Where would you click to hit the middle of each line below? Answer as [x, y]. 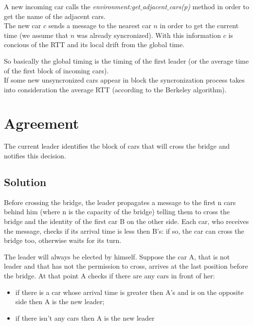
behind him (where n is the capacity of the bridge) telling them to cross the [117, 212]
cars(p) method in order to [209, 6]
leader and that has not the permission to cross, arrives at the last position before [126, 266]
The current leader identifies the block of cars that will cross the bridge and [117, 146]
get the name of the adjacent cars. [55, 16]
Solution [25, 182]
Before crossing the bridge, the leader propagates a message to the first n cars [120, 202]
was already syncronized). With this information [149, 35]
